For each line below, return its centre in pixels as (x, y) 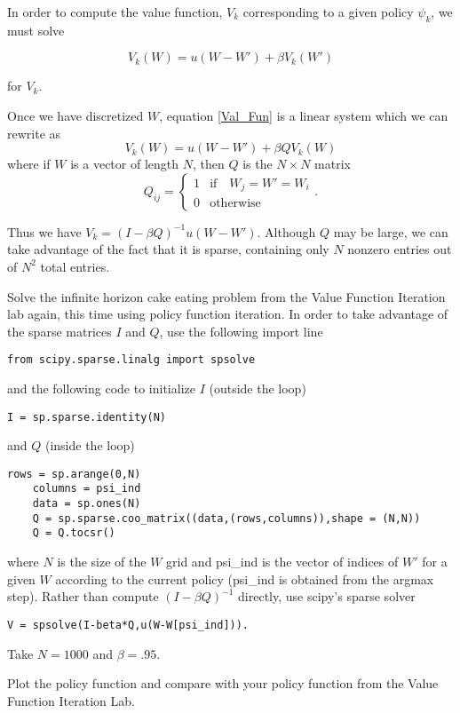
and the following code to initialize (101, 388)
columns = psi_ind (87, 489)
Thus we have (44, 231)
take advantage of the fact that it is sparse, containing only (168, 249)
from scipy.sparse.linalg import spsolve (131, 360)
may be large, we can (391, 231)
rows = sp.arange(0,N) (74, 474)
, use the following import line (241, 331)
